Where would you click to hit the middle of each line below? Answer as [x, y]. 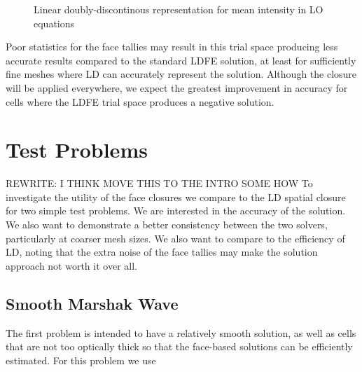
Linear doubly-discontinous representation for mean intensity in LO [179, 9]
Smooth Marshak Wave [92, 303]
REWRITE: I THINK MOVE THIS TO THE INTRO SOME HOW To [159, 183]
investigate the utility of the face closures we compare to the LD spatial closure [176, 197]
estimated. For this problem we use [81, 360]
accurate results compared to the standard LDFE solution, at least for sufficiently [181, 60]
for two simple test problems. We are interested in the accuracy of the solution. [176, 211]
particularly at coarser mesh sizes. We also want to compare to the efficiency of [175, 238]
